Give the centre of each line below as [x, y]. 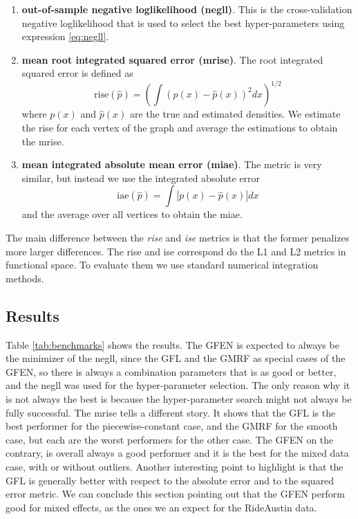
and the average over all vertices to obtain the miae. [132, 214]
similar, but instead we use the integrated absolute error [141, 177]
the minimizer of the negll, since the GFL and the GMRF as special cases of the [176, 358]
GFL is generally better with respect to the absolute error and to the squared [170, 480]
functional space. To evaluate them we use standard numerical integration [162, 265]
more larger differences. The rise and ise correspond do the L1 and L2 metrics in [176, 251]
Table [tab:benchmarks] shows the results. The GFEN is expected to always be [172, 344]
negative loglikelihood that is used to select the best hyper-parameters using [183, 22]
